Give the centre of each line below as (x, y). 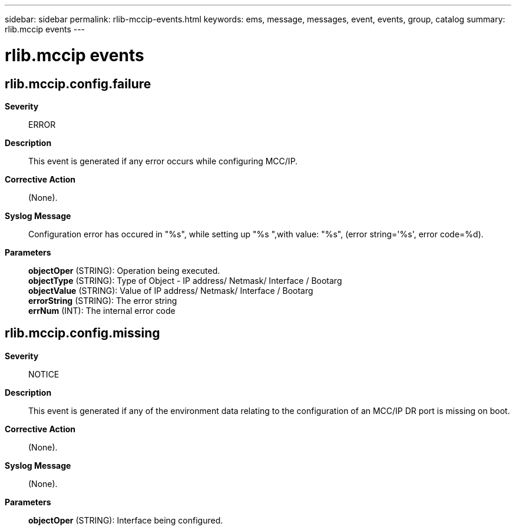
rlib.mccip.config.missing (82, 333)
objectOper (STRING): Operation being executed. (124, 270)
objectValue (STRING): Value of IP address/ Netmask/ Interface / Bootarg (171, 290)
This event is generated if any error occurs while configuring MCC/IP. (163, 161)
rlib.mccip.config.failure (78, 84)
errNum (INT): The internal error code (102, 310)
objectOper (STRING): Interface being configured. (126, 520)
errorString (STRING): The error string (103, 300)
